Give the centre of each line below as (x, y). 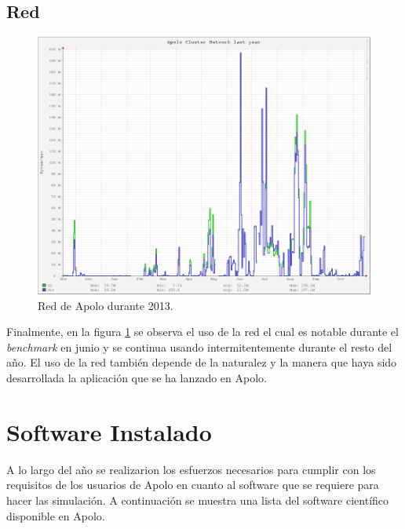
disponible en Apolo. (56, 515)
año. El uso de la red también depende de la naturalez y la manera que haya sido (202, 362)
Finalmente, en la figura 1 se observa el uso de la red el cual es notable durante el (202, 332)
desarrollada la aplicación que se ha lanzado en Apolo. (137, 378)
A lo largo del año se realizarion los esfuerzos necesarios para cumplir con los (191, 469)
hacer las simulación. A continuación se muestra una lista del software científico (198, 500)
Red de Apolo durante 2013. (106, 305)
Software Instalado (109, 431)
